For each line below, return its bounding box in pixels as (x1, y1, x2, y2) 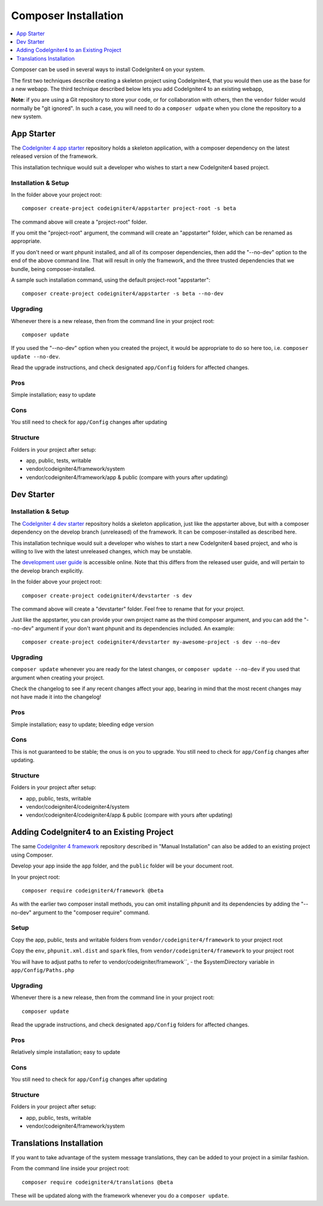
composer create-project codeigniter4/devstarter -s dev (22, 592, 193, 599)
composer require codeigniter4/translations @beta (22, 1178, 173, 1186)
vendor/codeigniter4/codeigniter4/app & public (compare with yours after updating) (26, 811, 233, 819)
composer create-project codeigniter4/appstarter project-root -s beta (22, 205, 236, 212)
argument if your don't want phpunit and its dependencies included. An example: (35, 625, 234, 632)
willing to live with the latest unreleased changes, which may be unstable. (11, 548, 193, 555)
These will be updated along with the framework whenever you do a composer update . (11, 1192, 230, 1199)
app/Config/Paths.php (11, 967, 75, 974)
